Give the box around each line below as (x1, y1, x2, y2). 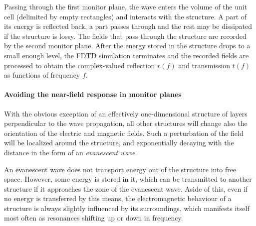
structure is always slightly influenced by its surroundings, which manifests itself (4, 203, 250, 213)
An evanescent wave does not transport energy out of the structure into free (4, 164, 237, 174)
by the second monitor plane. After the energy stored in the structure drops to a (4, 40, 251, 51)
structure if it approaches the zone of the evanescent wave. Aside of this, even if (4, 183, 248, 194)
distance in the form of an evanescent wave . (4, 147, 137, 157)
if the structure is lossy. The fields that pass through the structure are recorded (4, 30, 247, 41)
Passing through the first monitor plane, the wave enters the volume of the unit (4, 1, 248, 11)
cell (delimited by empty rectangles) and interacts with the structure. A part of (4, 11, 247, 21)
